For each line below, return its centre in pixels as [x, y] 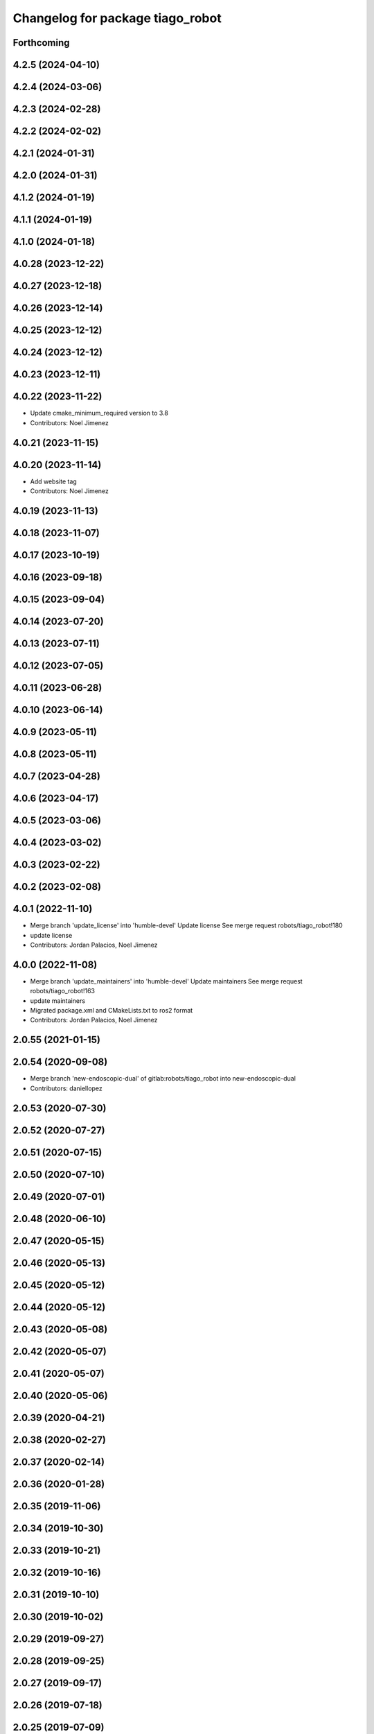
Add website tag [54, 481]
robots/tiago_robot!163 [62, 991]
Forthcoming [41, 43]
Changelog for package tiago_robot [117, 18]
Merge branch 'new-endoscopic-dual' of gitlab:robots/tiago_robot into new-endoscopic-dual [163, 1079]
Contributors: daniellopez [66, 1088]
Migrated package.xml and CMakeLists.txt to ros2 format [112, 1011]
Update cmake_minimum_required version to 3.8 [99, 413]
